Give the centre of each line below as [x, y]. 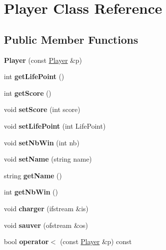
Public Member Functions [71, 39]
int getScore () [28, 93]
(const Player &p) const [96, 241]
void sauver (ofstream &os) [46, 225]
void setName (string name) [48, 159]
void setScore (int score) [42, 109]
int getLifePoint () [34, 76]
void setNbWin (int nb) [42, 142]
